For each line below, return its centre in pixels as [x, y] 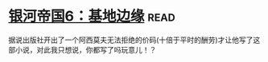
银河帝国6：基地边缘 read [92, 16]
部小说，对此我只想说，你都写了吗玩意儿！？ [82, 49]
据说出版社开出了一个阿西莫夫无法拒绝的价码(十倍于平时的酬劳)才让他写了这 [134, 40]
